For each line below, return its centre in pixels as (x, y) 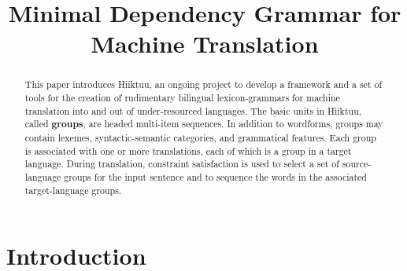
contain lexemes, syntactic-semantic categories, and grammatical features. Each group (200, 137)
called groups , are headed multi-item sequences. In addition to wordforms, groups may (204, 124)
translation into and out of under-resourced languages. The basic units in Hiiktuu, (193, 110)
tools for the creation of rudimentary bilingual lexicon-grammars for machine (182, 98)
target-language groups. (73, 190)
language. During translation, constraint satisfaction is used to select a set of (182, 164)
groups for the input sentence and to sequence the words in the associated (215, 176)
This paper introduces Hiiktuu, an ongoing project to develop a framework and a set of (203, 84)
